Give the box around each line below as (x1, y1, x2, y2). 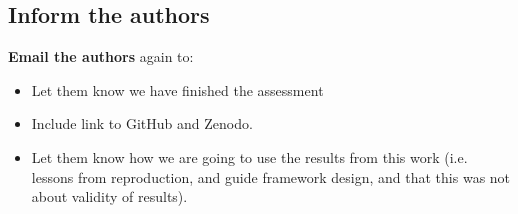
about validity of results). (31, 186, 188, 207)
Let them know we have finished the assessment (31, 79, 324, 100)
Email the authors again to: (8, 46, 194, 67)
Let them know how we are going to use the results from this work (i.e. (31, 146, 468, 167)
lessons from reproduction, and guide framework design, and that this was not (31, 166, 511, 187)
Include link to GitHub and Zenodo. (31, 113, 253, 134)
